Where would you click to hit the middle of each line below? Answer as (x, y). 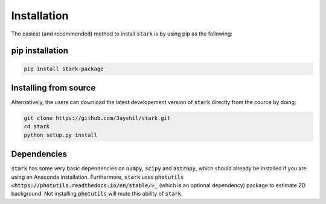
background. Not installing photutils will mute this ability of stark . (97, 194)
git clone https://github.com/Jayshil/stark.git (97, 118)
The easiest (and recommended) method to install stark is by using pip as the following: (122, 34)
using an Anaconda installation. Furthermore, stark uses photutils (97, 177)
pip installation (40, 51)
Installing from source (53, 88)
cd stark (37, 127)
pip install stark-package (64, 69)
